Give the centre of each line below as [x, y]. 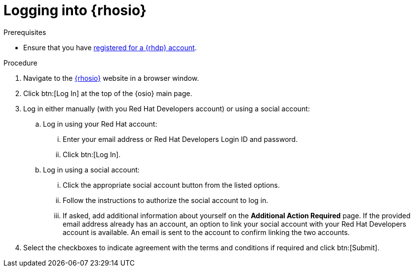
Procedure [20, 63]
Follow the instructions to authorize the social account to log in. [166, 200]
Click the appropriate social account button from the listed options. [171, 185]
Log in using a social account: [91, 169]
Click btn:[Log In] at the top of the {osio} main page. [108, 93]
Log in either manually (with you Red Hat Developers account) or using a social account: [167, 108]
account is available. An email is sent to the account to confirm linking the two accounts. [206, 232]
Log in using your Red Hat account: [100, 124]
